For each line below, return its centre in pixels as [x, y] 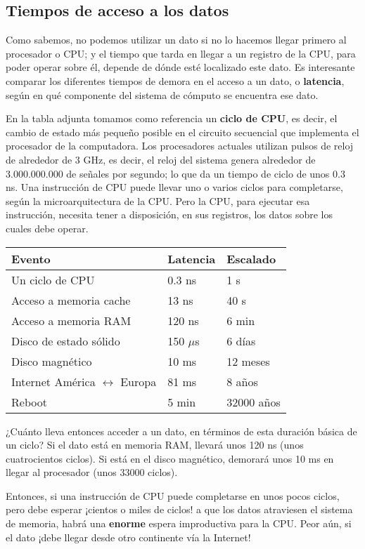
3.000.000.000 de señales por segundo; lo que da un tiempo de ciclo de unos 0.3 [175, 173]
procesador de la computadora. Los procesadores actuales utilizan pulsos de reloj [180, 146]
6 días [241, 340]
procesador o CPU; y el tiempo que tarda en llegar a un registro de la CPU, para [181, 53]
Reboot [29, 402]
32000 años [254, 402]
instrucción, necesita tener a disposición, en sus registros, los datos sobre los [169, 214]
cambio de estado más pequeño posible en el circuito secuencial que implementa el [182, 132]
